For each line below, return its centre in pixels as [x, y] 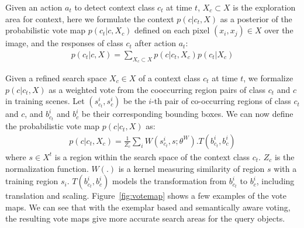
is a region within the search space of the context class [152, 156]
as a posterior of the [256, 18]
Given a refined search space [56, 78]
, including [275, 181]
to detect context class [115, 7]
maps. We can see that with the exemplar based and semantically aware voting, [148, 207]
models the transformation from [170, 181]
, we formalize [268, 78]
